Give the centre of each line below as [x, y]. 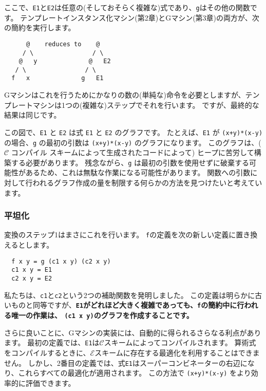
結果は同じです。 [33, 115]
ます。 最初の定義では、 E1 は [52, 342]
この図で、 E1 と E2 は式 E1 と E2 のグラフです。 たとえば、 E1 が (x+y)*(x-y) [134, 132]
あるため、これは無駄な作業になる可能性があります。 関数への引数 [138, 172]
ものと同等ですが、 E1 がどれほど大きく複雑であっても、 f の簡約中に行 [128, 305]
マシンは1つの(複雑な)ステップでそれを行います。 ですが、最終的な [146, 105]
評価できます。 [50, 383]
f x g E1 [58, 78]
